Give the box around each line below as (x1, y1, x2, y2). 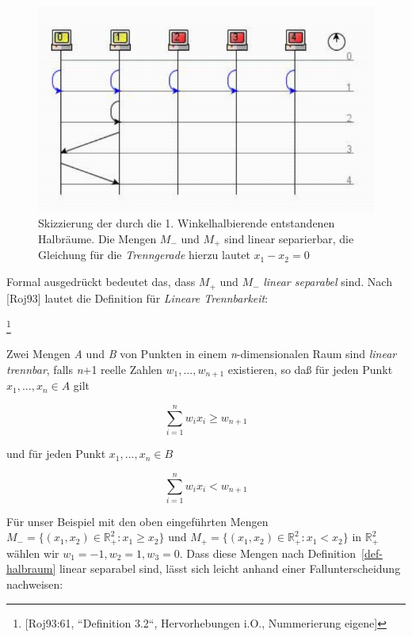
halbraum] (6, 560, 56, 577)
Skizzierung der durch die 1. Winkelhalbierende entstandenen (38, 215, 335, 231)
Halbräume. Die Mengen (38, 231, 157, 246)
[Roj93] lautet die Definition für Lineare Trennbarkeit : (6, 289, 269, 306)
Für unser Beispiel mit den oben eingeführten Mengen (6, 513, 269, 529)
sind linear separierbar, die (224, 231, 354, 246)
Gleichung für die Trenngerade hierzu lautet (38, 246, 250, 263)
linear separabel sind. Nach (263, 273, 392, 290)
